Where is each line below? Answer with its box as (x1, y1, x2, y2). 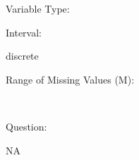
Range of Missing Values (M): (6, 72, 135, 86)
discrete (6, 48, 39, 63)
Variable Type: (6, 1, 70, 15)
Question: (6, 119, 47, 133)
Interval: (6, 25, 42, 39)
